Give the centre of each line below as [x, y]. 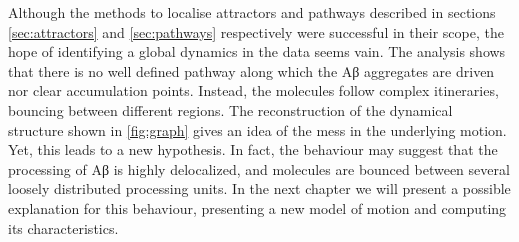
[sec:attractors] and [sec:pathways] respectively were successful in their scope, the [256, 31]
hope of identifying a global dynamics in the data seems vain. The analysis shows [257, 51]
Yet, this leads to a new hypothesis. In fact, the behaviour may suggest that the [253, 149]
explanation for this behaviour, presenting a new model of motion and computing [257, 207]
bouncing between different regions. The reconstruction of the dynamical [230, 109]
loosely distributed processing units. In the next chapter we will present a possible [259, 188]
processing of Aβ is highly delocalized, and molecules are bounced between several [259, 168]
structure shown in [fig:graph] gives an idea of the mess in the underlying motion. [257, 129]
